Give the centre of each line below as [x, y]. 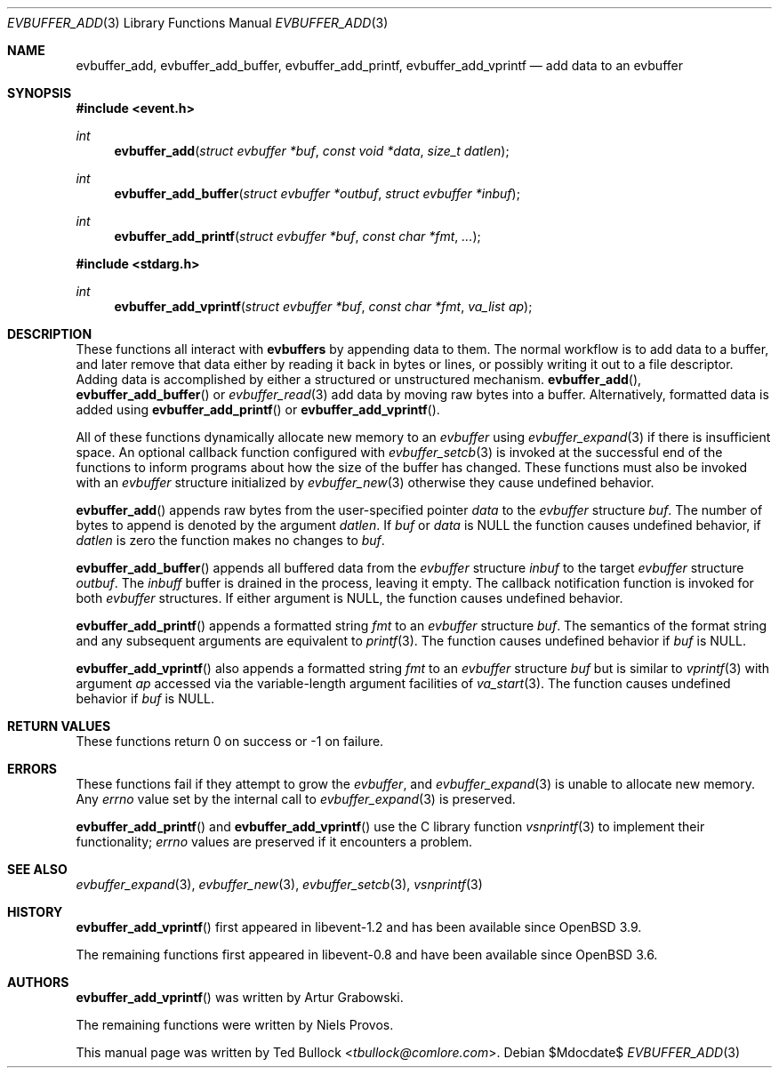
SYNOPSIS [40, 93]
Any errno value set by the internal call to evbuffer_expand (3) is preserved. [296, 799]
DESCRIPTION [50, 334]
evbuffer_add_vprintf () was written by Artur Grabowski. [240, 997]
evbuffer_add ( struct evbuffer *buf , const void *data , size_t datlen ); [312, 151]
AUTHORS [38, 982]
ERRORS [32, 769]
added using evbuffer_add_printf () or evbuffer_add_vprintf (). [258, 409]
